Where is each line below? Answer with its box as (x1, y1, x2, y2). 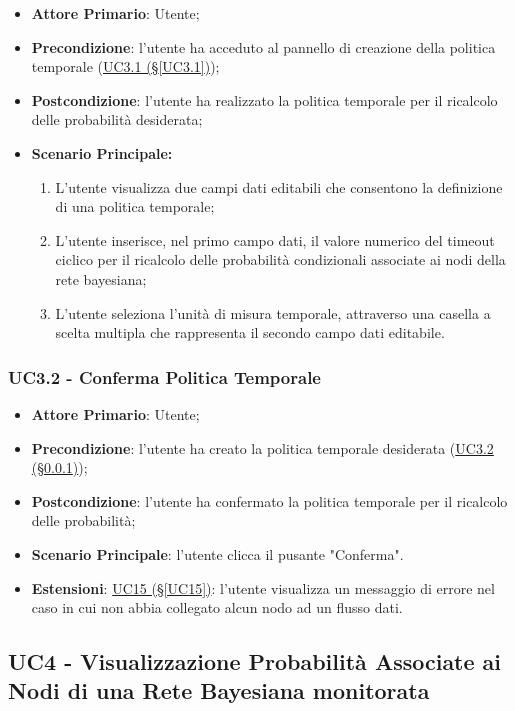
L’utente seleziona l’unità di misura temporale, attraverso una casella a (55, 302, 491, 323)
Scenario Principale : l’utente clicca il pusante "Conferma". (31, 543, 404, 564)
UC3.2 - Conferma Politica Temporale (8, 364, 321, 389)
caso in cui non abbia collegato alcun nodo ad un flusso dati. (31, 597, 403, 618)
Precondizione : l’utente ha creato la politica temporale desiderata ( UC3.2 (31, 437, 494, 458)
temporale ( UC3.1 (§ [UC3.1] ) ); (31, 56, 220, 77)
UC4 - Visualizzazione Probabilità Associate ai (8, 646, 502, 677)
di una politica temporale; (55, 196, 215, 217)
